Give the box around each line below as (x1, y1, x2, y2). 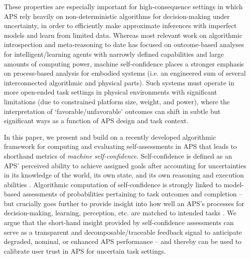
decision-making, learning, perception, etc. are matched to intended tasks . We (4, 208, 236, 218)
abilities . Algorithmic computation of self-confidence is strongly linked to (4, 179, 221, 189)
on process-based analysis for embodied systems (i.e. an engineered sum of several (4, 68, 246, 78)
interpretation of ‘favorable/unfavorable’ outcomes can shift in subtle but (4, 106, 221, 116)
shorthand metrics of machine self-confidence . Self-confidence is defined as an (4, 150, 232, 161)
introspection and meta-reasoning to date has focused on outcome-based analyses (4, 39, 244, 49)
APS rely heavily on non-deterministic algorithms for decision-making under (4, 11, 230, 21)
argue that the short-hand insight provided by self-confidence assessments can (4, 217, 234, 227)
